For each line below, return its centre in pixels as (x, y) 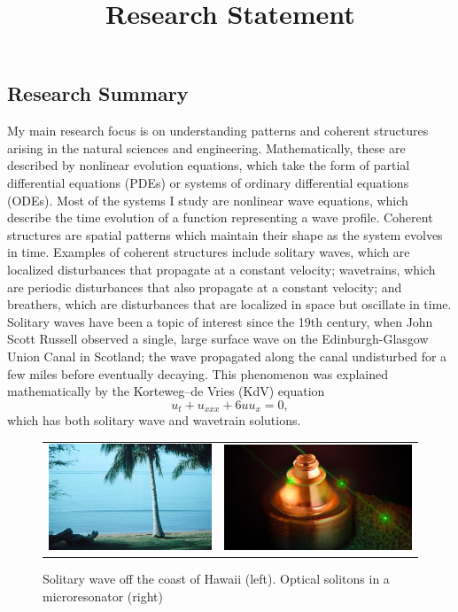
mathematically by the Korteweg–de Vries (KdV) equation (166, 391)
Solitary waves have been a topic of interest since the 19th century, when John (220, 321)
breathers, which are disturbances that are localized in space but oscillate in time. (229, 304)
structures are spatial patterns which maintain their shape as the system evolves (225, 234)
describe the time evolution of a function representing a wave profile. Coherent (220, 217)
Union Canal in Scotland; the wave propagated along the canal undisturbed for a (227, 356)
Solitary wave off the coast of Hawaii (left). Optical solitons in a (216, 579)
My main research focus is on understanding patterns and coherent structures (218, 131)
